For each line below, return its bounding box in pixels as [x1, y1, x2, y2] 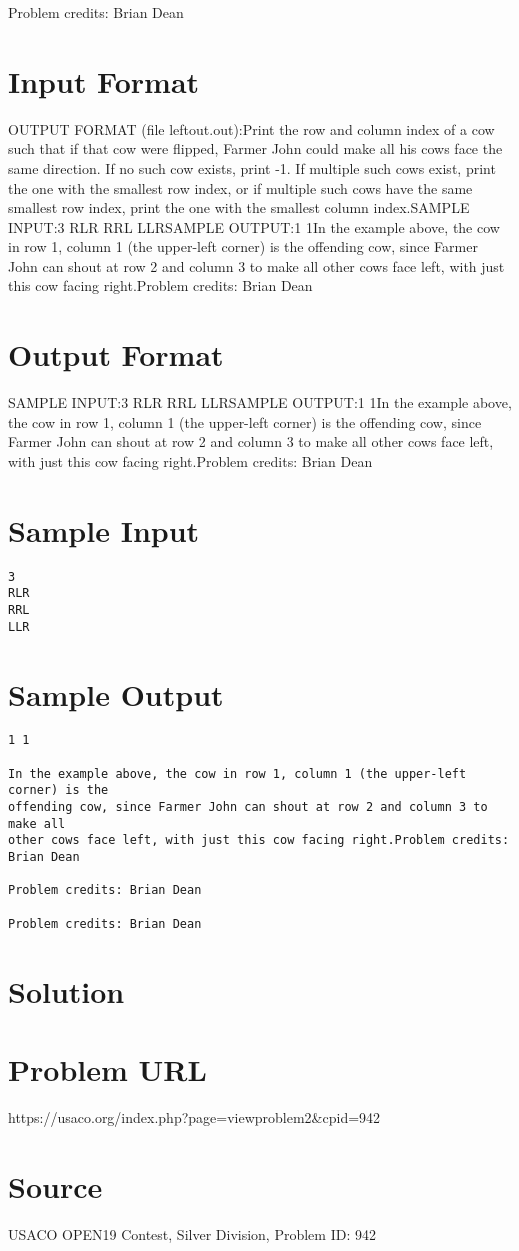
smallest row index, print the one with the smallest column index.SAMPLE [8, 197, 470, 218]
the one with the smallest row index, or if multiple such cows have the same [8, 177, 473, 198]
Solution [8, 970, 125, 1011]
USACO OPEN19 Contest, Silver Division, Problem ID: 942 [8, 1223, 376, 1244]
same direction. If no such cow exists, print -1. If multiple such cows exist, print [8, 157, 496, 178]
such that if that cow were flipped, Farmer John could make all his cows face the [8, 138, 503, 159]
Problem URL [8, 1048, 207, 1089]
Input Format [8, 60, 200, 101]
